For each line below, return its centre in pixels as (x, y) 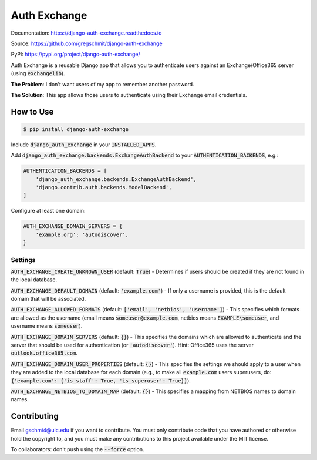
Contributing (35, 416)
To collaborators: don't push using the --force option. (77, 449)
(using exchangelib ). (38, 73)
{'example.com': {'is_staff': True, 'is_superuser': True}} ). (101, 380)
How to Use (32, 112)
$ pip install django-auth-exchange (76, 129)
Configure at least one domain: (48, 211)
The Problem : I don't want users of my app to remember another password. (102, 84)
